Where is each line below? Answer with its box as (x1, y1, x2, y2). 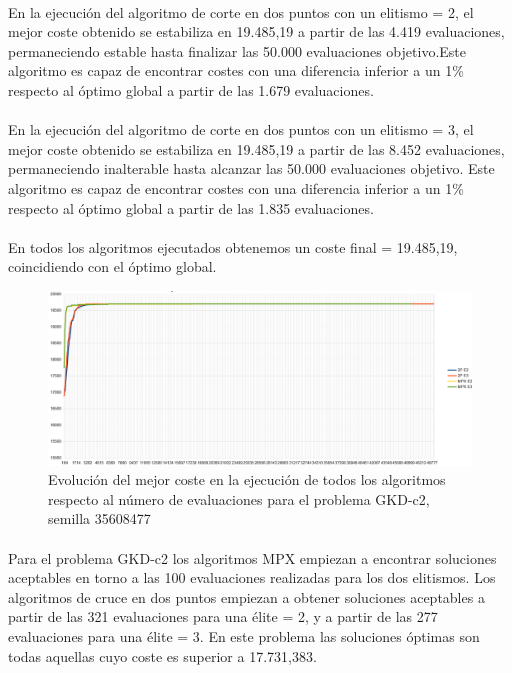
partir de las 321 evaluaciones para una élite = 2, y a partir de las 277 (8, 606, 438, 627)
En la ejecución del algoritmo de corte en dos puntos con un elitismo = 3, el (8, 119, 474, 140)
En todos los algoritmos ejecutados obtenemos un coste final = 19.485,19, (8, 236, 458, 257)
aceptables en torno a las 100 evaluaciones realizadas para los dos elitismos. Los (8, 567, 496, 588)
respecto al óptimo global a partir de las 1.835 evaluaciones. (8, 197, 374, 218)
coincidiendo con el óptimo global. (8, 256, 217, 277)
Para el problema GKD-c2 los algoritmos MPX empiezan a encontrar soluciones (8, 547, 497, 568)
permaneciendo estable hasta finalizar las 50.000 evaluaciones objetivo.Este (8, 40, 466, 61)
